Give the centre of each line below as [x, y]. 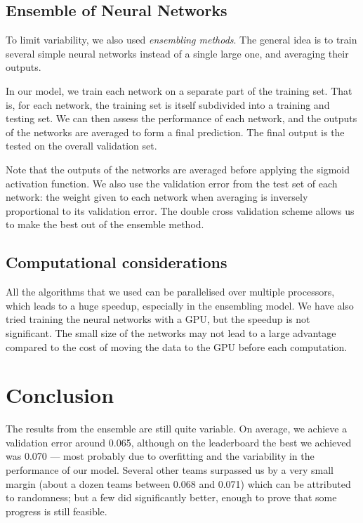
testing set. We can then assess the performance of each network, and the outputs [181, 118]
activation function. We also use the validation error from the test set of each [172, 183]
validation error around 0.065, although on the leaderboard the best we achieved [179, 442]
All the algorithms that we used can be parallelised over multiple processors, [170, 292]
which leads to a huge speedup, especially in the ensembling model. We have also [180, 305]
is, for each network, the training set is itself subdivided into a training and [168, 104]
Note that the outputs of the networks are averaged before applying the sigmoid [178, 169]
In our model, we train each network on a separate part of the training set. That [179, 90]
